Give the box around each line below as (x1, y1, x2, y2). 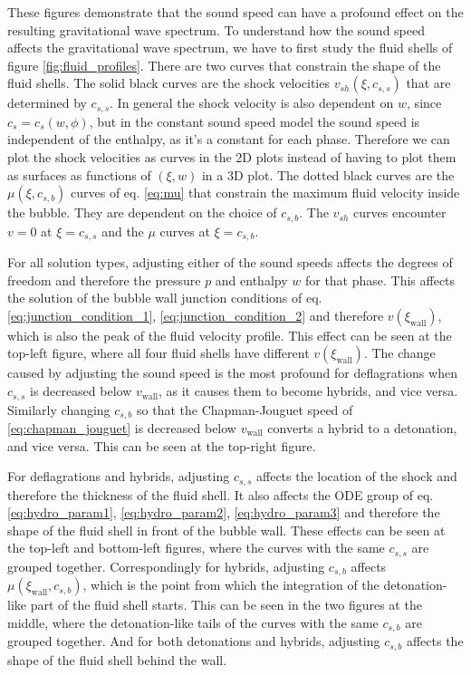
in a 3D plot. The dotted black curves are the (201, 165, 455, 184)
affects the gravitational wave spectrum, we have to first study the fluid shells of (7, 38, 453, 57)
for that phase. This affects (304, 270, 456, 289)
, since (407, 93, 442, 112)
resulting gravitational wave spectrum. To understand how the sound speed (7, 20, 426, 39)
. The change (363, 343, 436, 362)
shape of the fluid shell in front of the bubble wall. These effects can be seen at (7, 520, 446, 539)
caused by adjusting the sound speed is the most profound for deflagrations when (7, 363, 457, 382)
